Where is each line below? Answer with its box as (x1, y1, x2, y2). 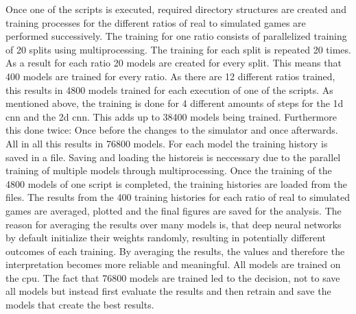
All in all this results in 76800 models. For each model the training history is (5, 136, 328, 150)
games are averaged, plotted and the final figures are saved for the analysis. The (5, 203, 342, 217)
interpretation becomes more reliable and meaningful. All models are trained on (5, 257, 341, 271)
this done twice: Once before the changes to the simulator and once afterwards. (5, 123, 338, 137)
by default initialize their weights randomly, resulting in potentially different (5, 230, 327, 245)
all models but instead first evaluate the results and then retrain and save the (5, 284, 331, 298)
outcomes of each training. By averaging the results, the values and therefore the (5, 243, 345, 258)
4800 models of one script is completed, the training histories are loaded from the (5, 176, 347, 191)
